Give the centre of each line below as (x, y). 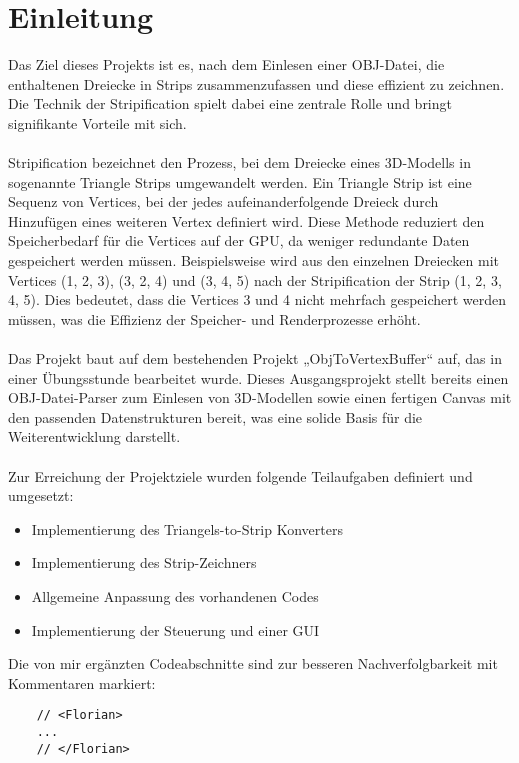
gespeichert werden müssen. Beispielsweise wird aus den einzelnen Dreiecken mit (253, 260)
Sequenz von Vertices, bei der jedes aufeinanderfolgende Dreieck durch (223, 201)
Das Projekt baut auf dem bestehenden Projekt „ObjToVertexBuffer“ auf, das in (255, 358)
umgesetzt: (41, 495)
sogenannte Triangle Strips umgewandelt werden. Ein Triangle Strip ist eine (240, 181)
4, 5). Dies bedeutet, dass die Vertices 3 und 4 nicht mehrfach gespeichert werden (257, 299)
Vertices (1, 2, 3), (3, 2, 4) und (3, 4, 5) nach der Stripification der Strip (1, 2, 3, (255, 279)
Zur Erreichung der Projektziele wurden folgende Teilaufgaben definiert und (240, 475)
